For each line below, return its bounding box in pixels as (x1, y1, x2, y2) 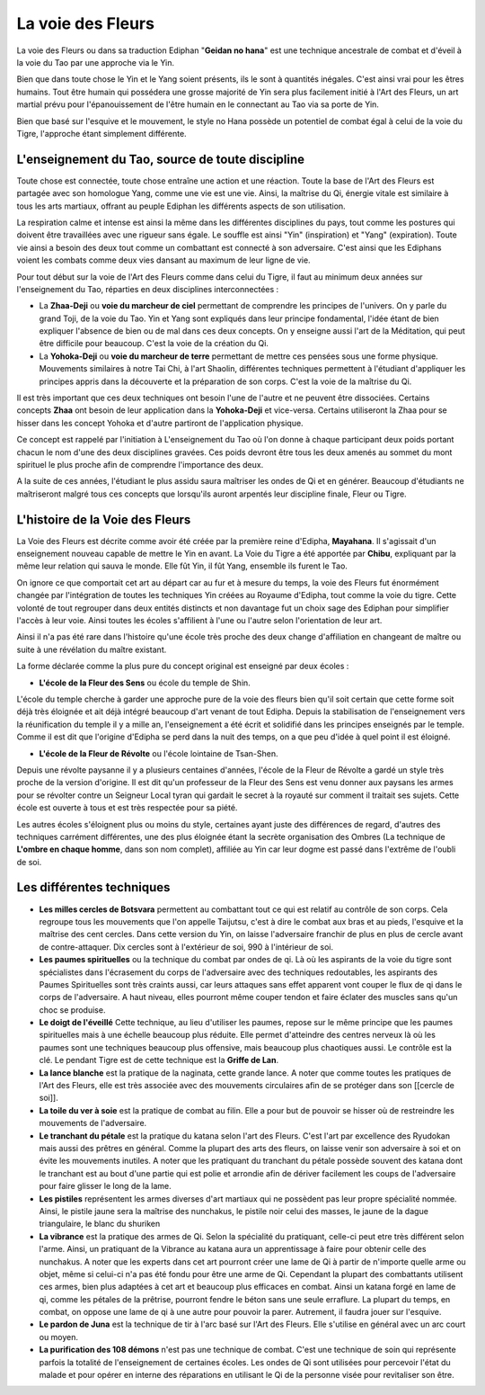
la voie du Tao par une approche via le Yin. (16, 57, 175, 67)
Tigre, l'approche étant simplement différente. (16, 128, 188, 139)
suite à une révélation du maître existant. (16, 644, 167, 655)
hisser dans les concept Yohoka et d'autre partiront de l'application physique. (16, 417, 304, 428)
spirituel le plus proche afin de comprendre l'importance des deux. (16, 460, 264, 469)
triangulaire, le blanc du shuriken (39, 1219, 161, 1230)
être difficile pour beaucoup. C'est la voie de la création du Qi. (39, 338, 269, 349)
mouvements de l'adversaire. (39, 1118, 147, 1129)
